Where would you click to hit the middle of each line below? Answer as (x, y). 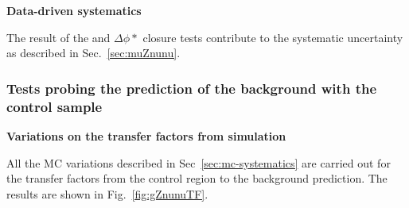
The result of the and (58, 37)
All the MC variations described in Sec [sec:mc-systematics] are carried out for (199, 162)
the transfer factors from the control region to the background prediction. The (197, 178)
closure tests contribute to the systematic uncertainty (273, 37)
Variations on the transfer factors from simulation (146, 135)
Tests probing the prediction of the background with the (192, 88)
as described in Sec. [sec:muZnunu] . (93, 53)
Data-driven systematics (74, 10)
